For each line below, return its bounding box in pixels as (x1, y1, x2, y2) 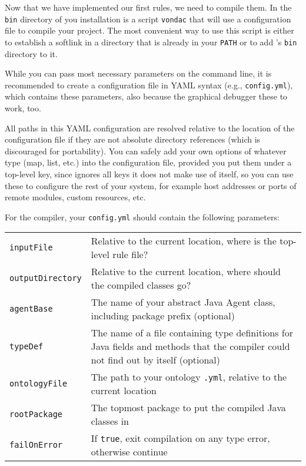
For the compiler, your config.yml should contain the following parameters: (5, 210, 280, 223)
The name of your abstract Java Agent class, (91, 295, 275, 309)
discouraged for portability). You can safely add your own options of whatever (5, 144, 287, 157)
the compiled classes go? (91, 278, 191, 292)
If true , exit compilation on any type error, (91, 431, 270, 445)
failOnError (9, 440, 63, 450)
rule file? (112, 247, 148, 262)
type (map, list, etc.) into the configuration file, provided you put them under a (5, 156, 292, 168)
